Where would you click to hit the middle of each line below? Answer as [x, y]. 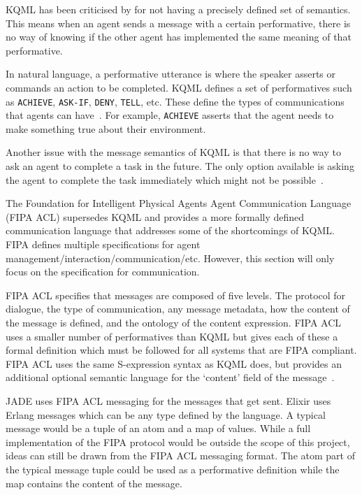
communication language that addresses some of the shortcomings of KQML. [170, 230]
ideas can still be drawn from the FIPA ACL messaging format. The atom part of [180, 455]
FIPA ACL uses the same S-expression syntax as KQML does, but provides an [174, 363]
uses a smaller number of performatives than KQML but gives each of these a [172, 336]
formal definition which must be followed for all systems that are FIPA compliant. [181, 350]
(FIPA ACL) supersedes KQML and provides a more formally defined [155, 216]
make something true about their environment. [106, 128]
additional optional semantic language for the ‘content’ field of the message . [170, 377]
